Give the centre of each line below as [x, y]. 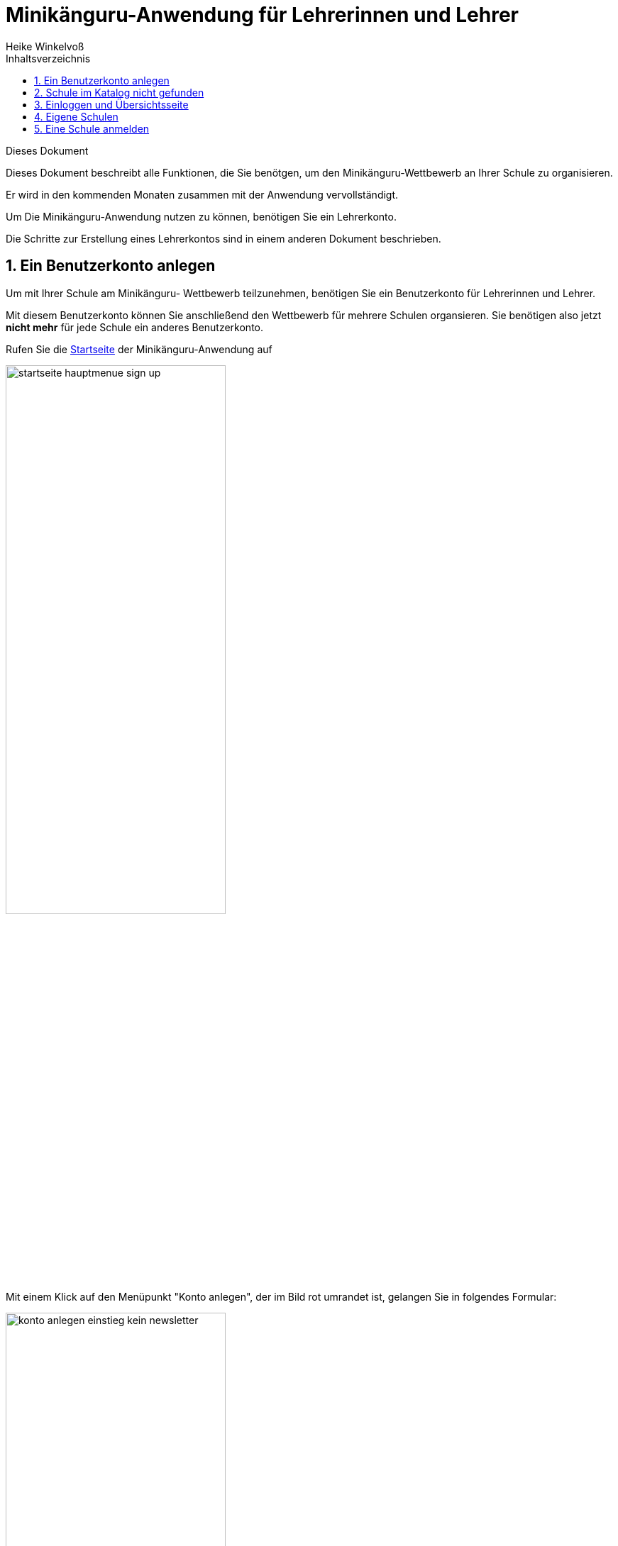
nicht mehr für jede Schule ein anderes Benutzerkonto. [135, 327]
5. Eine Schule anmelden [92, 128]
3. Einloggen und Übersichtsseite [111, 104]
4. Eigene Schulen [76, 116]
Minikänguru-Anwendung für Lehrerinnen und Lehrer [262, 15]
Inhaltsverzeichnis [48, 58]
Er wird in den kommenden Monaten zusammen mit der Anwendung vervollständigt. [202, 194]
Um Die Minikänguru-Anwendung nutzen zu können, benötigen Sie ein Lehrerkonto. [201, 216]
